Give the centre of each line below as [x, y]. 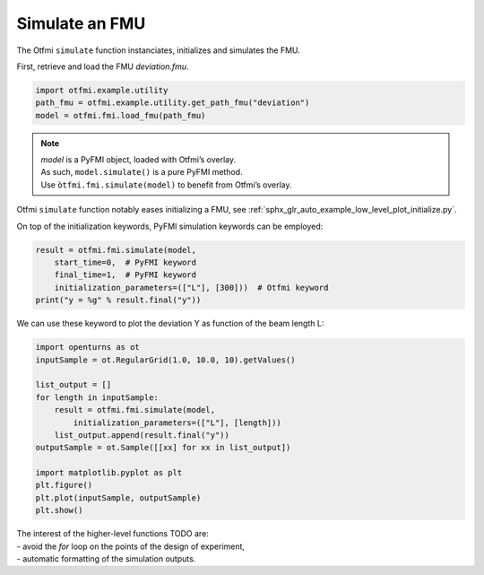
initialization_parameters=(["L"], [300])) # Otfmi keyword [191, 287]
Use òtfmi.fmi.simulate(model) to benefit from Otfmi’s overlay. [166, 185]
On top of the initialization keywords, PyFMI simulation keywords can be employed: [170, 226]
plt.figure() [64, 485]
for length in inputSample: [97, 397]
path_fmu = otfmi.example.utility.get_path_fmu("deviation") [173, 103]
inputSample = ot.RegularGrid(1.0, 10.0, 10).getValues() [165, 360]
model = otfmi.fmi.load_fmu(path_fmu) [121, 115]
